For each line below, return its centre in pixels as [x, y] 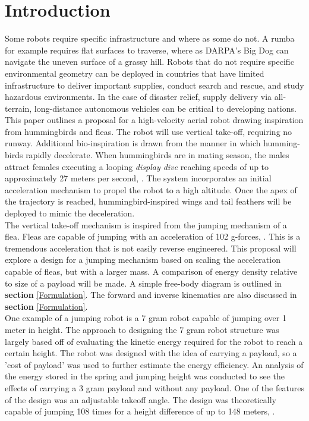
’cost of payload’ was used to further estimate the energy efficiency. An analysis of [154, 364]
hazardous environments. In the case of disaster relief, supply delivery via [138, 97]
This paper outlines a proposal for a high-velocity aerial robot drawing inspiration [154, 120]
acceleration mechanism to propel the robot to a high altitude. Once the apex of [151, 189]
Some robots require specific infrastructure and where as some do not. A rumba [150, 38]
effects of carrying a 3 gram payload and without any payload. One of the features [154, 387]
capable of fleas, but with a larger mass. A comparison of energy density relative [151, 271]
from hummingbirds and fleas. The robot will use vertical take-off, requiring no [149, 131]
